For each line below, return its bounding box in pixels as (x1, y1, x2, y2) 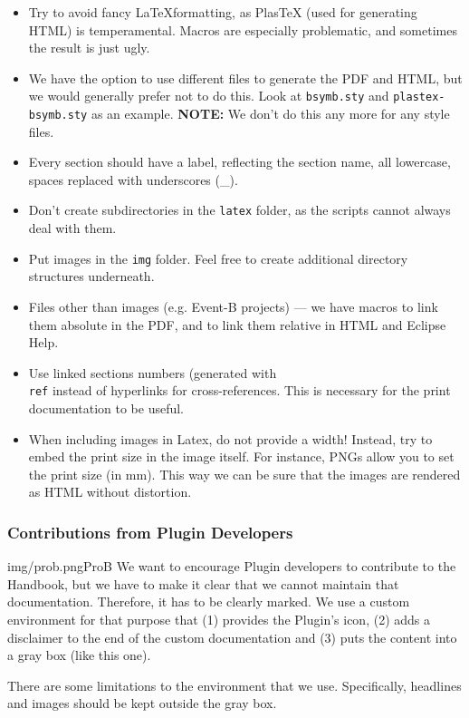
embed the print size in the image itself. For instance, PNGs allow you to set (28, 447, 455, 466)
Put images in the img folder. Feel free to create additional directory (28, 248, 408, 267)
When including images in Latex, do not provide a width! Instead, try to (28, 429, 433, 448)
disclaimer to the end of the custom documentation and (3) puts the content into (7, 627, 457, 646)
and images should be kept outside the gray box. (7, 694, 277, 713)
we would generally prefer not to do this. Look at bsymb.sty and (28, 86, 389, 105)
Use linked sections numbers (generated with (28, 363, 277, 382)
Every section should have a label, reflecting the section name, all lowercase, (28, 152, 451, 171)
